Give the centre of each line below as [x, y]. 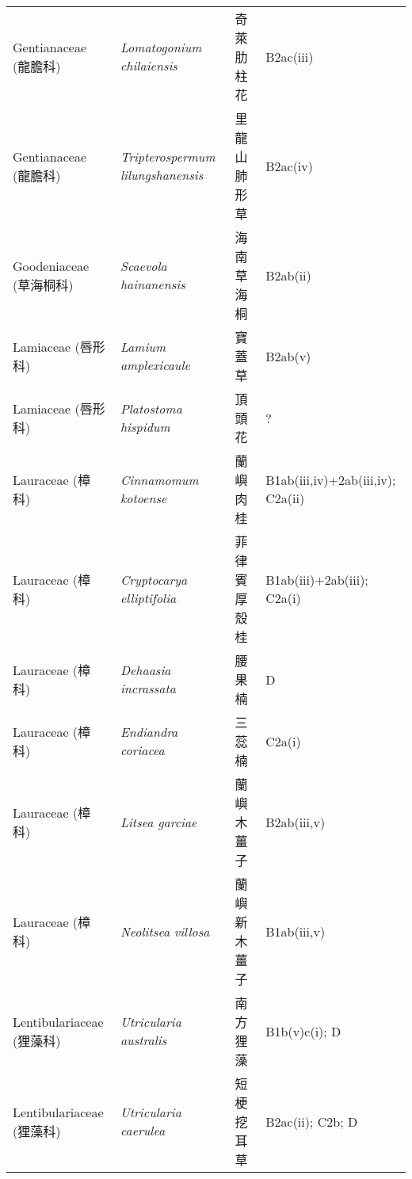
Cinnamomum [159, 480]
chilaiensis [149, 65]
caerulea [143, 1130]
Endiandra [149, 732]
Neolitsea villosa [165, 931]
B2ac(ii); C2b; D [312, 1121]
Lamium [143, 347]
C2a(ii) [285, 498]
